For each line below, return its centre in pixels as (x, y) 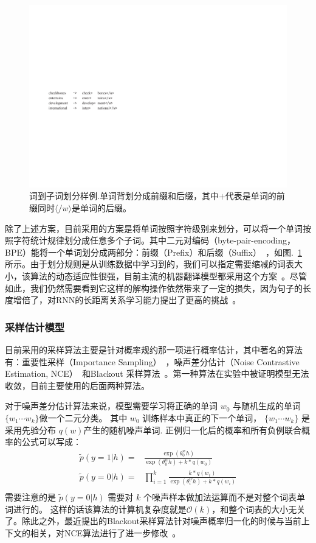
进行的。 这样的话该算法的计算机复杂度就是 (100, 509)
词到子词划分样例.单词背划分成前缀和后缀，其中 (124, 196)
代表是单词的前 (255, 196)
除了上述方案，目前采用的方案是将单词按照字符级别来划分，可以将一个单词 (154, 228)
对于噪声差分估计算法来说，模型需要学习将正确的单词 (111, 406)
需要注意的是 (30, 497)
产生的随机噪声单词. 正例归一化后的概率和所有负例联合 (192, 429)
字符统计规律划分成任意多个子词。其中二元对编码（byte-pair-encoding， (154, 240)
